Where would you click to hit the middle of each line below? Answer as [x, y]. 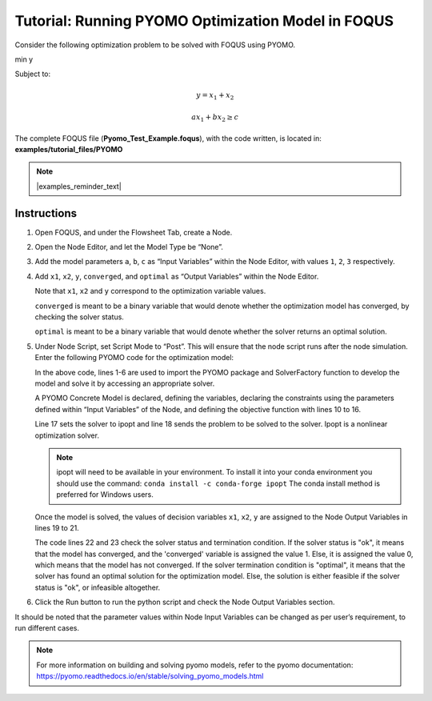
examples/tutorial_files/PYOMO [69, 149]
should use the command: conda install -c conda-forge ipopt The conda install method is [218, 483]
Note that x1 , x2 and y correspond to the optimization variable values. [150, 291]
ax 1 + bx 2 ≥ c [215, 118]
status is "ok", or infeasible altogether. [98, 587]
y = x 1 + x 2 [215, 96]
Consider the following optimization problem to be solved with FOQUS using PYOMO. [155, 45]
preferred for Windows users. [105, 495]
